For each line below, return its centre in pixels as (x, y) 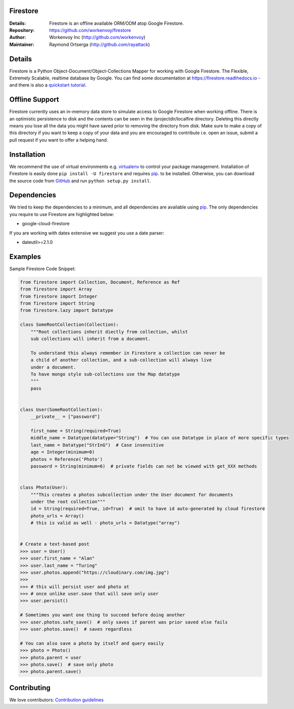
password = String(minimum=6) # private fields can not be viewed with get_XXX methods (144, 466)
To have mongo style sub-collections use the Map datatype (105, 374)
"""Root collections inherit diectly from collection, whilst (109, 332)
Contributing (30, 687)
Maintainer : (22, 44)
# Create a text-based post (55, 544)
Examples (25, 256)
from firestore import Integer (59, 296)
